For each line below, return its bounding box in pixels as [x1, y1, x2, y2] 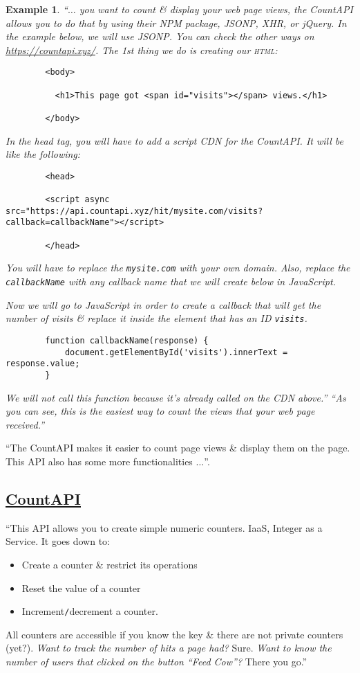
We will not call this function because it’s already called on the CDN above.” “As [6, 390, 346, 404]
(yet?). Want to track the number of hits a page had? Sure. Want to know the [6, 640, 332, 655]
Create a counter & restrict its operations [21, 557, 198, 571]
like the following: [6, 147, 81, 161]
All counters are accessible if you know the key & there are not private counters [6, 627, 343, 641]
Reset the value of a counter [21, 580, 141, 595]
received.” [6, 417, 45, 431]
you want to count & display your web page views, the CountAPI [79, 2, 353, 16]
